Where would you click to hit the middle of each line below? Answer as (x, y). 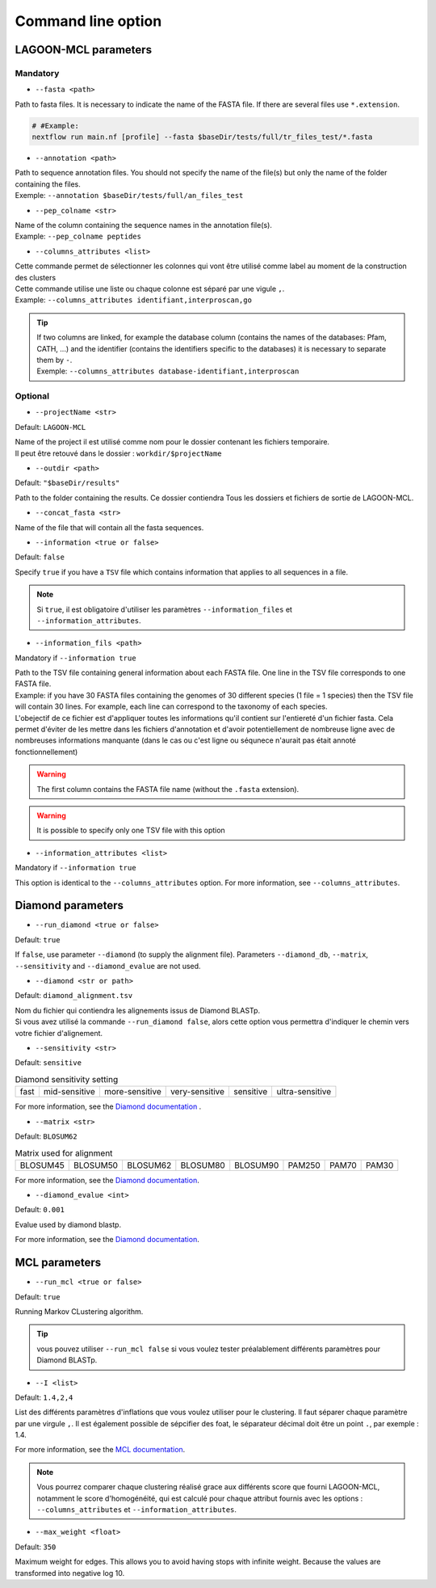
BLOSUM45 (42, 1165)
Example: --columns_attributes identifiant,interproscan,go (133, 300)
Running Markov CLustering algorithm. (79, 1311)
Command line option (88, 21)
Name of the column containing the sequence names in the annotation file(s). (143, 225)
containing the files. (48, 184)
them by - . (55, 360)
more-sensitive (132, 1092)
